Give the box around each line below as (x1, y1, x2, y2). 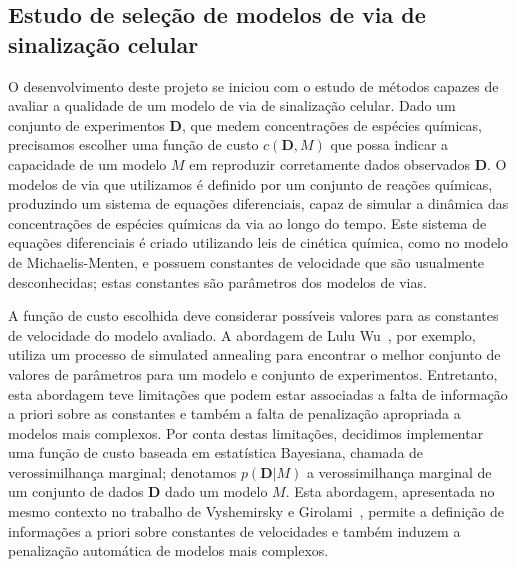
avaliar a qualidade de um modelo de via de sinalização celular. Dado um (8, 95, 456, 116)
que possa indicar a (330, 134, 449, 155)
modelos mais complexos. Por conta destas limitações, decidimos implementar (8, 422, 484, 443)
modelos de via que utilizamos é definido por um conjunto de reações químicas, (8, 173, 493, 194)
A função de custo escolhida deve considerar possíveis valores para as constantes (8, 305, 499, 326)
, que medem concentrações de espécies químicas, (181, 114, 482, 135)
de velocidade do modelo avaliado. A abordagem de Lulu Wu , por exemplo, (8, 324, 476, 345)
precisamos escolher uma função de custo (8, 134, 259, 155)
